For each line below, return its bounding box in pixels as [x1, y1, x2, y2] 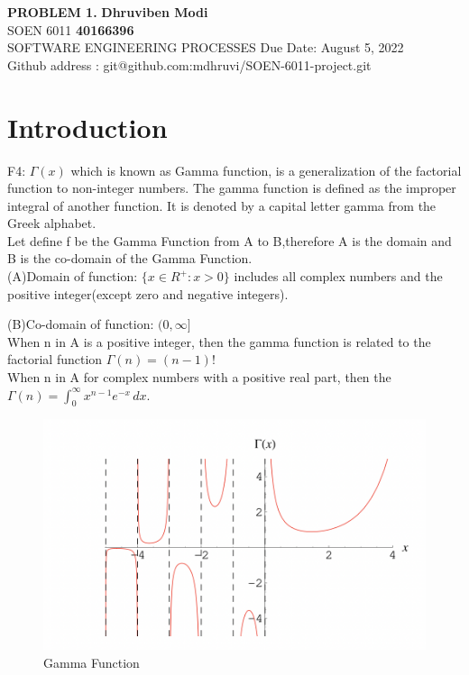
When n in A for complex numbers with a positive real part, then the [7, 368, 391, 387]
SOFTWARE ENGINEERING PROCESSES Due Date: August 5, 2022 [7, 38, 404, 57]
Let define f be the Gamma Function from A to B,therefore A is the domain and [7, 231, 452, 250]
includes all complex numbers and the [234, 267, 443, 286]
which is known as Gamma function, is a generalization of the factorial [70, 160, 462, 179]
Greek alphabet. [7, 214, 97, 233]
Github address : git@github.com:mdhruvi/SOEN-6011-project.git [7, 55, 372, 74]
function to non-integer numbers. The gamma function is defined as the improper [7, 178, 456, 197]
